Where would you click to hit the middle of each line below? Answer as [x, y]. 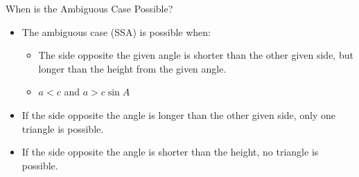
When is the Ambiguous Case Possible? [89, 8]
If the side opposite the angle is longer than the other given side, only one [179, 114]
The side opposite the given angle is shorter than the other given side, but [196, 55]
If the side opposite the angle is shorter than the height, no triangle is [170, 152]
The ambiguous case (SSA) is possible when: [116, 31]
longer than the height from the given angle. [132, 68]
